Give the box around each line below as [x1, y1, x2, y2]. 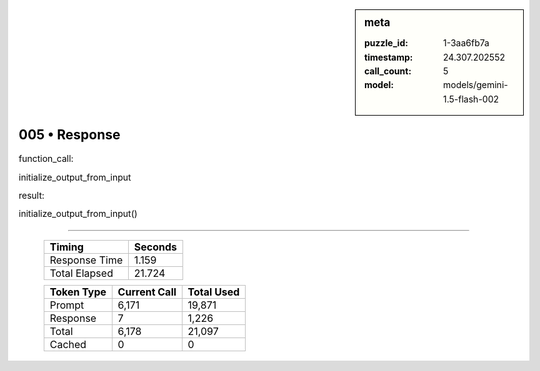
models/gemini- [443, 79, 509, 91]
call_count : [364, 65, 412, 77]
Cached [49, 337, 87, 351]
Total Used [187, 285, 240, 299]
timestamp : [364, 51, 414, 63]
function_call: [18, 153, 74, 165]
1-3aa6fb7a [443, 37, 490, 49]
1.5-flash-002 [443, 93, 500, 105]
